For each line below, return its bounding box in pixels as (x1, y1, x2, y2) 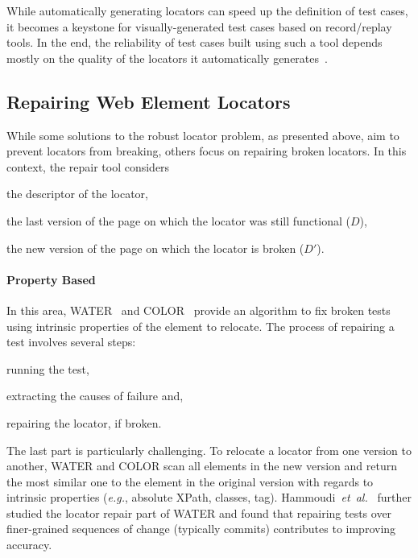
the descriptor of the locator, (6, 185, 148, 202)
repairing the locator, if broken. (6, 414, 162, 431)
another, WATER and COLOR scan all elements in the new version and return (6, 457, 397, 474)
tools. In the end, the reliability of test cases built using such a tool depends (6, 34, 383, 51)
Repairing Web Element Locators (6, 89, 291, 114)
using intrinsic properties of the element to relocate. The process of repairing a (6, 317, 395, 334)
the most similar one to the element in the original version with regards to (6, 473, 374, 490)
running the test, (6, 360, 89, 377)
